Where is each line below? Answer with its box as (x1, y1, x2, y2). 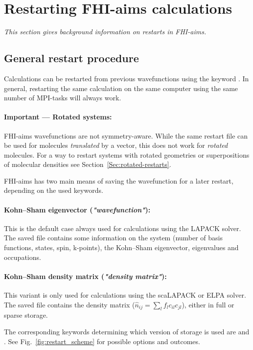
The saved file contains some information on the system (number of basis (4, 233, 223, 243)
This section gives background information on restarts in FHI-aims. (4, 26, 207, 37)
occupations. (4, 252, 41, 262)
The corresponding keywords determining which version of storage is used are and (4, 327, 250, 337)
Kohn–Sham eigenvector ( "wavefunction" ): (4, 204, 151, 214)
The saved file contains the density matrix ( (4, 299, 135, 309)
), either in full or (182, 299, 234, 309)
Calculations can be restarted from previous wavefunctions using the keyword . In (4, 73, 249, 83)
